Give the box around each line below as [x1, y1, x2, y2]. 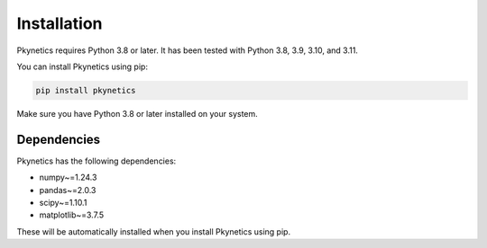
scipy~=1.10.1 [39, 197, 87, 208]
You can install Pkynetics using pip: [16, 61, 149, 72]
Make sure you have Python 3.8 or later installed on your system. [16, 108, 259, 119]
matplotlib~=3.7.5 [39, 209, 105, 220]
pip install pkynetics [35, 85, 136, 95]
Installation [16, 13, 103, 33]
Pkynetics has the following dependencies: [16, 155, 177, 166]
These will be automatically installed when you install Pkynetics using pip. [16, 226, 291, 237]
